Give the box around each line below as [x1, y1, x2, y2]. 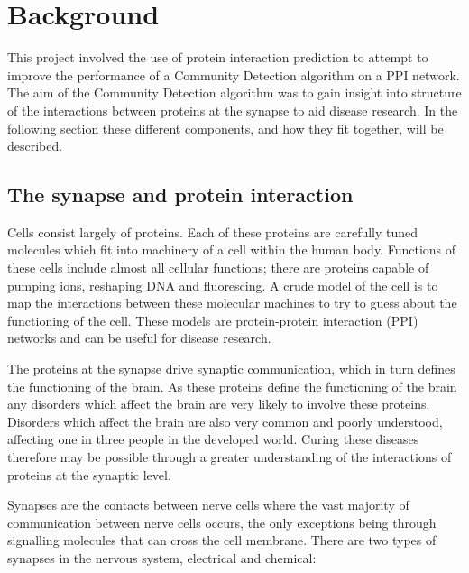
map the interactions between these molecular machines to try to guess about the [7, 293, 457, 312]
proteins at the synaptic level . [7, 465, 171, 484]
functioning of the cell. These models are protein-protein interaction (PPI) [7, 310, 418, 329]
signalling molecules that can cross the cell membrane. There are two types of [7, 531, 437, 550]
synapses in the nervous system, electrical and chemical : [7, 548, 317, 567]
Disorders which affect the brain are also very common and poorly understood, [7, 411, 443, 430]
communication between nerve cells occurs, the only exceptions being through [7, 513, 437, 531]
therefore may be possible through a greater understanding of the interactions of [7, 448, 452, 467]
